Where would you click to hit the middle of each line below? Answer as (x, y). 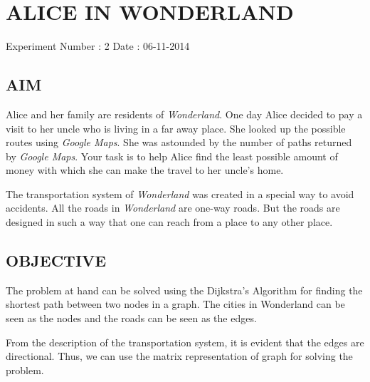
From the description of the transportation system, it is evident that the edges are (185, 342)
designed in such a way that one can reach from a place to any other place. (169, 222)
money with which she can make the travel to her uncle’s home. (145, 170)
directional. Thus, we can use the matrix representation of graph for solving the (179, 356)
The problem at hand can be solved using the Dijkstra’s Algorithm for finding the (184, 290)
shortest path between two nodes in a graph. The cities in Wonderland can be (175, 304)
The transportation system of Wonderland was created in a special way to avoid (180, 193)
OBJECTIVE (56, 260)
